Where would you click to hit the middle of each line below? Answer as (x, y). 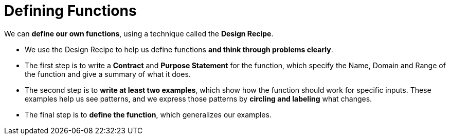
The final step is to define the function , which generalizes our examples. (148, 114)
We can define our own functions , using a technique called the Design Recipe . (139, 33)
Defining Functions (70, 11)
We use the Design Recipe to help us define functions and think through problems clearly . (179, 49)
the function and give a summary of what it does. (108, 74)
